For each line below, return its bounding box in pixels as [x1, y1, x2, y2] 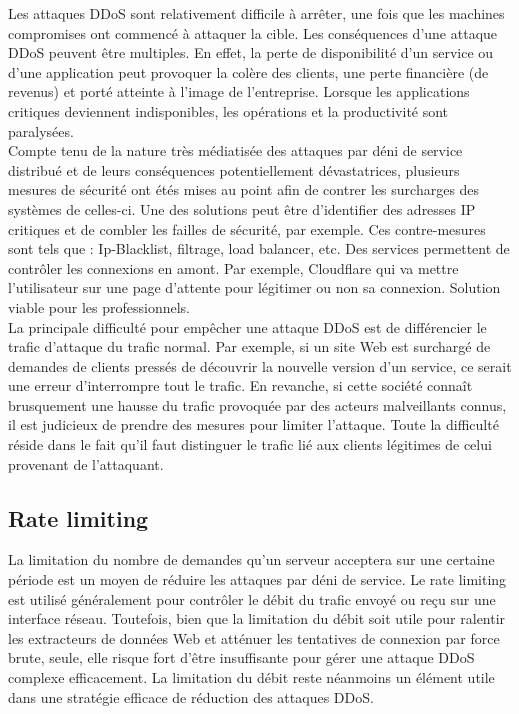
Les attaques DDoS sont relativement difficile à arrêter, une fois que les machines [8, 3, 505, 23]
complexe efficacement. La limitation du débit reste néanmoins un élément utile [8, 667, 495, 688]
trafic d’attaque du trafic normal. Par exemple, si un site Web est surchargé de [8, 336, 491, 357]
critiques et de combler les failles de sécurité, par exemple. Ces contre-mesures [8, 218, 486, 239]
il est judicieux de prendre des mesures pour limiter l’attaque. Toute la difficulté [8, 414, 499, 435]
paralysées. [8, 120, 74, 141]
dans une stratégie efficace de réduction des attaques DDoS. [8, 686, 374, 707]
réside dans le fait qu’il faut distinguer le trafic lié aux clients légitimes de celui [8, 434, 492, 455]
